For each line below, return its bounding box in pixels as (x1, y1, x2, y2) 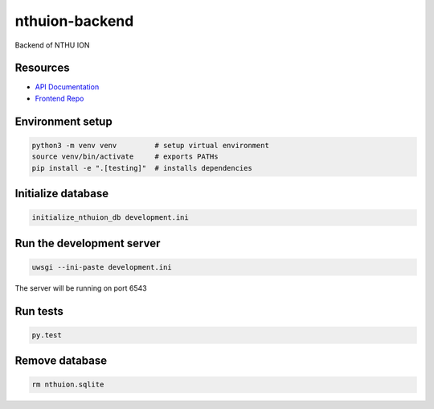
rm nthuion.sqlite (31, 380, 104, 390)
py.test (31, 330, 62, 340)
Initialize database (14, 187, 109, 200)
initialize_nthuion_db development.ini (31, 213, 189, 222)
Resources (14, 61, 70, 75)
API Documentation (35, 82, 100, 92)
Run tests (14, 304, 63, 318)
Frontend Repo (35, 93, 84, 103)
